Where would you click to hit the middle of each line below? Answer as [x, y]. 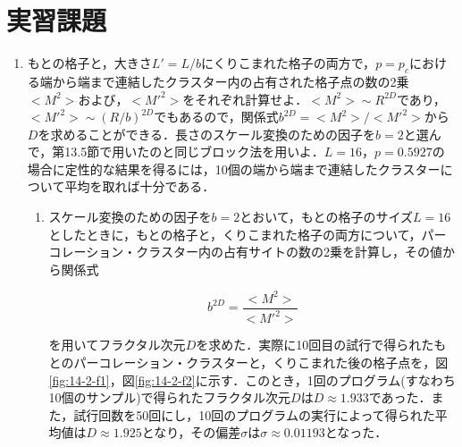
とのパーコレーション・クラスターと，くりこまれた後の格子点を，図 [248, 362]
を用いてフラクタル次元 [117, 345]
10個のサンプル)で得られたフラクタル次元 [170, 397]
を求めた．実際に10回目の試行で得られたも [321, 345]
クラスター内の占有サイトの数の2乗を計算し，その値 [290, 252]
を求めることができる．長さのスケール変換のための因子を [207, 134]
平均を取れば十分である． [140, 186]
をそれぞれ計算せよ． [245, 99]
